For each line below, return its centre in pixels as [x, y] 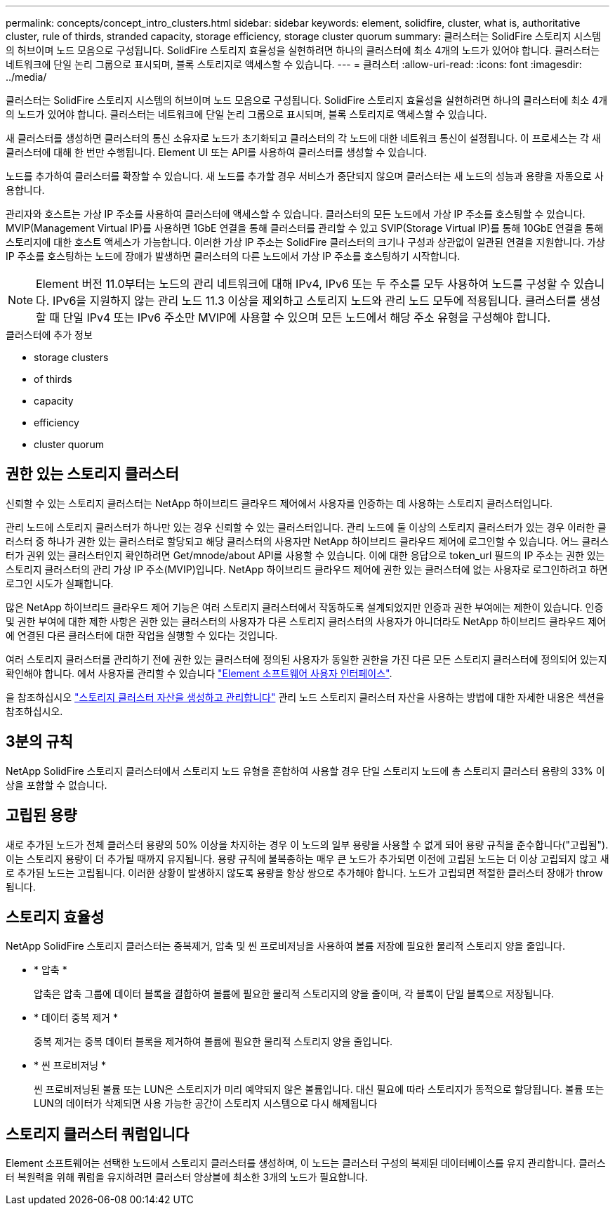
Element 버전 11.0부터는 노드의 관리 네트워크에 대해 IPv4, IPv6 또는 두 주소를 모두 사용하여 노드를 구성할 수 [303, 284]
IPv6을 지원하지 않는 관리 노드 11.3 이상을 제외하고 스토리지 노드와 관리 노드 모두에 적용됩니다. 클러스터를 [315, 301]
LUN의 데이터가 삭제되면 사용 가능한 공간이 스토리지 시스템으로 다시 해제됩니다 [206, 1104]
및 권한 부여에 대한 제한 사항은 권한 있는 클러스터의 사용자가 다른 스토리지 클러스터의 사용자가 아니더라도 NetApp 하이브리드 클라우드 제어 [306, 621]
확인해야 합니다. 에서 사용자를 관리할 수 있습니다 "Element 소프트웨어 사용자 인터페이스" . [199, 673]
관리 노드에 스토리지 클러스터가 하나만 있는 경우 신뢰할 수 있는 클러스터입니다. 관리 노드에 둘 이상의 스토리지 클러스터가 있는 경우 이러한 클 [306, 527]
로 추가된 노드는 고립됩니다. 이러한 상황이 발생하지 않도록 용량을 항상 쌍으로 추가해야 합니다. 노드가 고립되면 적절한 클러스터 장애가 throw [304, 872]
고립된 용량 [41, 816]
